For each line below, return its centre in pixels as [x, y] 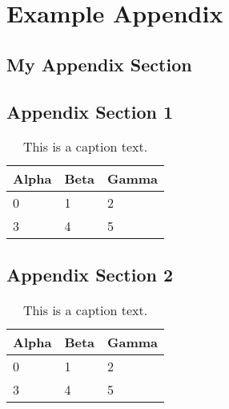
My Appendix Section [99, 64]
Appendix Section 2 [90, 274]
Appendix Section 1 [90, 111]
